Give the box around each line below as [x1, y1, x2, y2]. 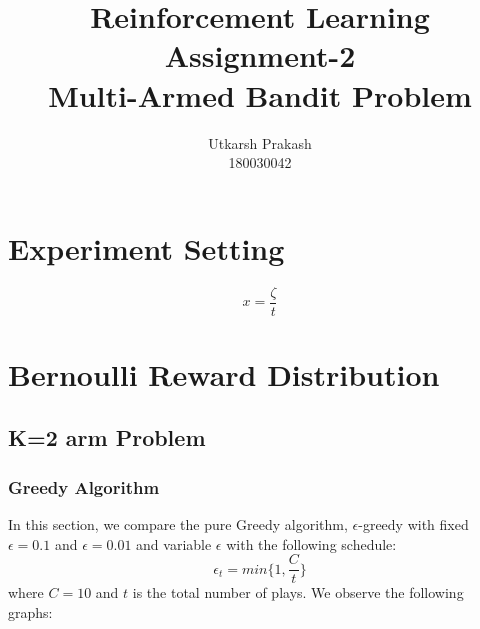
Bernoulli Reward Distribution [8, 353, 440, 394]
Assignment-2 [164, 35, 356, 76]
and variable [136, 533, 212, 554]
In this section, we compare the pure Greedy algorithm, [8, 514, 348, 535]
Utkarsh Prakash [208, 132, 312, 153]
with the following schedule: [226, 533, 397, 554]
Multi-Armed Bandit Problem [48, 74, 472, 115]
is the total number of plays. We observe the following [132, 582, 464, 603]
